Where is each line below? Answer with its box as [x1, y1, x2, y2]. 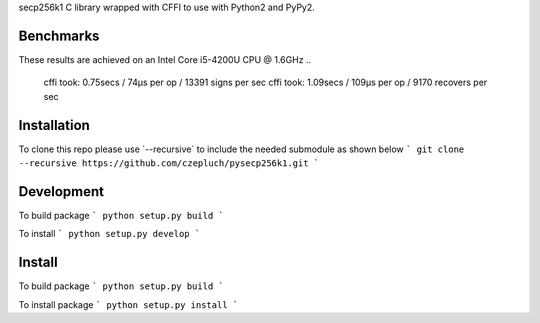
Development [18, 183, 105, 200]
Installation [18, 116, 90, 134]
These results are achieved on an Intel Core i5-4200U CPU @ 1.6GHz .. [18, 53, 312, 65]
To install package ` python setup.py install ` [18, 298, 239, 310]
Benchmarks [18, 27, 100, 44]
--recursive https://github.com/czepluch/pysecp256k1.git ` [18, 157, 320, 169]
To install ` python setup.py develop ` [18, 228, 201, 240]
